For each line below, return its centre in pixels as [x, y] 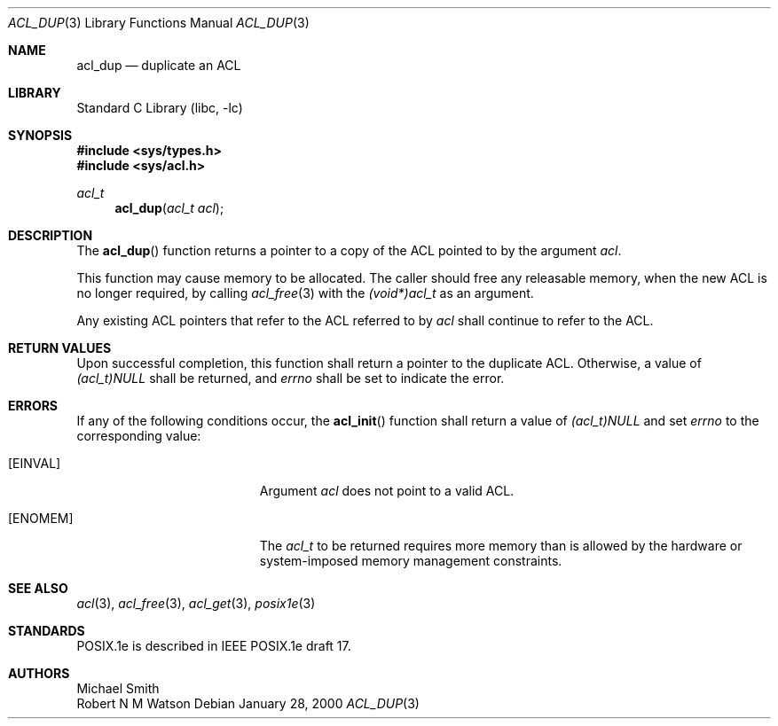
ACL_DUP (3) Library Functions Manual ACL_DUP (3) [159, 23]
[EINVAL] [35, 463]
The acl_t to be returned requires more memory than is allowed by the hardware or [501, 546]
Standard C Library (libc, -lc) [160, 108]
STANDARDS [47, 631]
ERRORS [33, 406]
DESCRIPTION [51, 235]
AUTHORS [39, 673]
